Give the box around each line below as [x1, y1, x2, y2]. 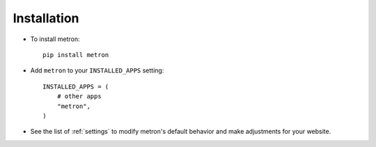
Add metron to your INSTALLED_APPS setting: [30, 66, 164, 75]
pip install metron [42, 51, 109, 59]
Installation [13, 10, 79, 26]
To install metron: [30, 35, 80, 43]
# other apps [56, 93, 102, 100]
